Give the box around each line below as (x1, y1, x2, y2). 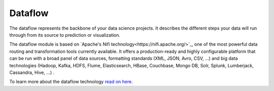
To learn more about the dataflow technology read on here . (9, 78, 133, 85)
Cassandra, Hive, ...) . (9, 69, 55, 75)
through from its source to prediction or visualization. (9, 32, 121, 38)
